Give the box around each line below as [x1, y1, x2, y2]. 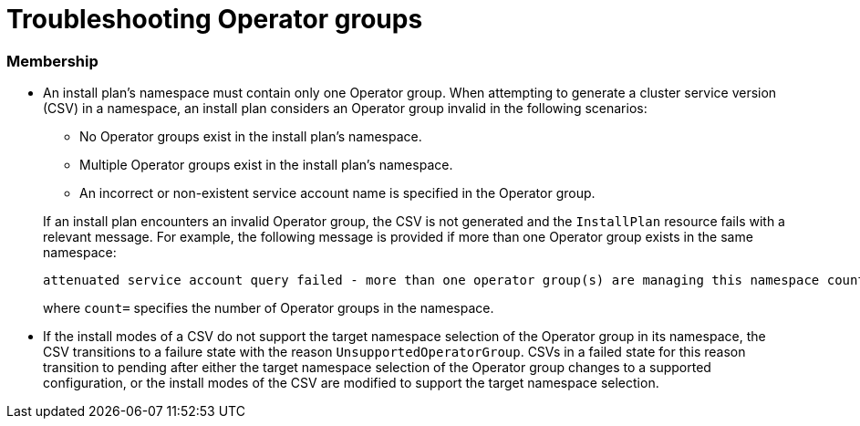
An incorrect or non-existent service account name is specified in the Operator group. [79, 185, 596, 202]
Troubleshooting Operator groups [6, 4, 423, 35]
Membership [6, 51, 98, 70]
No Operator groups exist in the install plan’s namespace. [79, 129, 422, 145]
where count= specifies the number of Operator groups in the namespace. [43, 300, 494, 317]
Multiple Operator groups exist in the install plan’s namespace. [79, 157, 453, 173]
